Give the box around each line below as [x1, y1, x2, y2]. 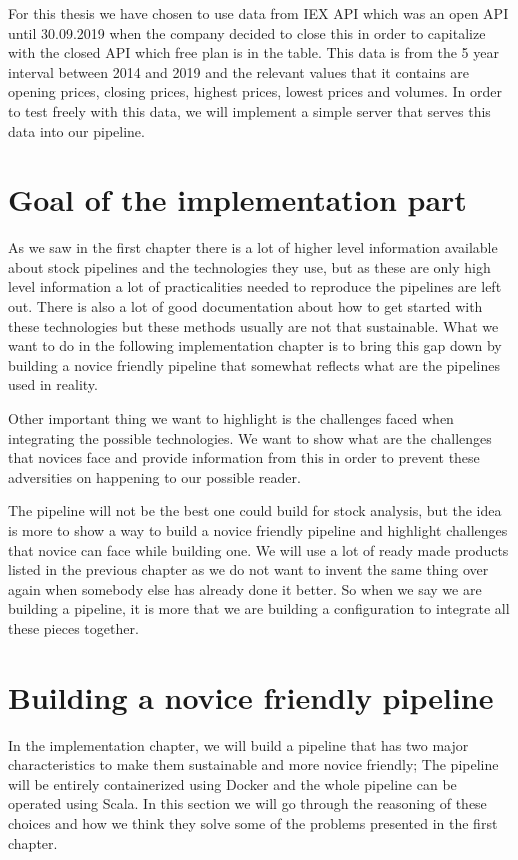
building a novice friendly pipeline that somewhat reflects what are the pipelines [8, 354, 500, 375]
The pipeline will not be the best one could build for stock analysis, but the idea [8, 500, 502, 521]
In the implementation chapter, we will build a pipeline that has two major [8, 734, 469, 755]
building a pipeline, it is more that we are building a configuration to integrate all [8, 598, 510, 619]
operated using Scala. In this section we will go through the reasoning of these [8, 793, 487, 814]
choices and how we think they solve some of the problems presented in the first [8, 813, 498, 834]
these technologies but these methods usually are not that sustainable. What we [8, 315, 499, 336]
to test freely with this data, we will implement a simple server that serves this [8, 100, 491, 121]
